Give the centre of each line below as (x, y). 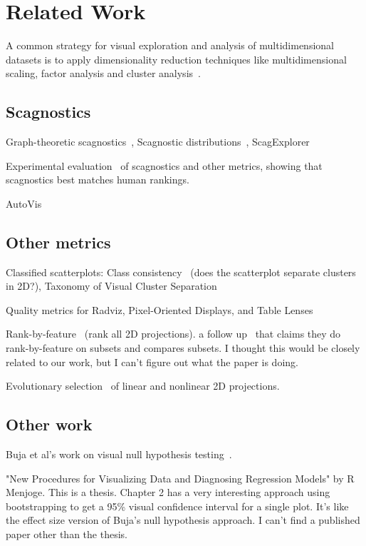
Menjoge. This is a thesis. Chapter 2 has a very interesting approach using (168, 492)
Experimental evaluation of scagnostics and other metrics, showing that (164, 165)
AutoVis (24, 203)
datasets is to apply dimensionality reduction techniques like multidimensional (176, 59)
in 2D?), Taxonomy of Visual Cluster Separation (111, 286)
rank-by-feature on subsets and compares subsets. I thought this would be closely (183, 348)
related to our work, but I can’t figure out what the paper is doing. (152, 362)
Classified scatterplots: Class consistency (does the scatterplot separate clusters (181, 272)
